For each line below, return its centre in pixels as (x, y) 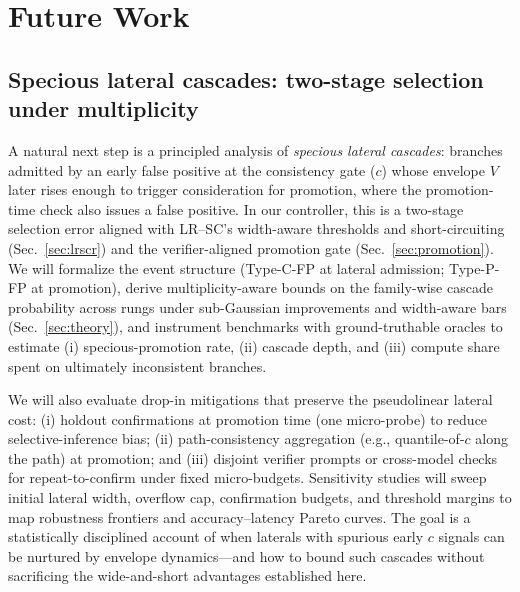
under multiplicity (103, 108)
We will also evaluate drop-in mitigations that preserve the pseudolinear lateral (250, 399)
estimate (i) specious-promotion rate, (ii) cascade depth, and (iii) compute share (254, 345)
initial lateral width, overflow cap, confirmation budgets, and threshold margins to (260, 497)
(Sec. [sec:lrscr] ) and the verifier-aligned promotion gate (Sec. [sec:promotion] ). (251, 247)
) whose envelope (433, 169)
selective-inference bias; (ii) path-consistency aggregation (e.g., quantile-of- (236, 438)
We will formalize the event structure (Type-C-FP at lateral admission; (226, 267)
